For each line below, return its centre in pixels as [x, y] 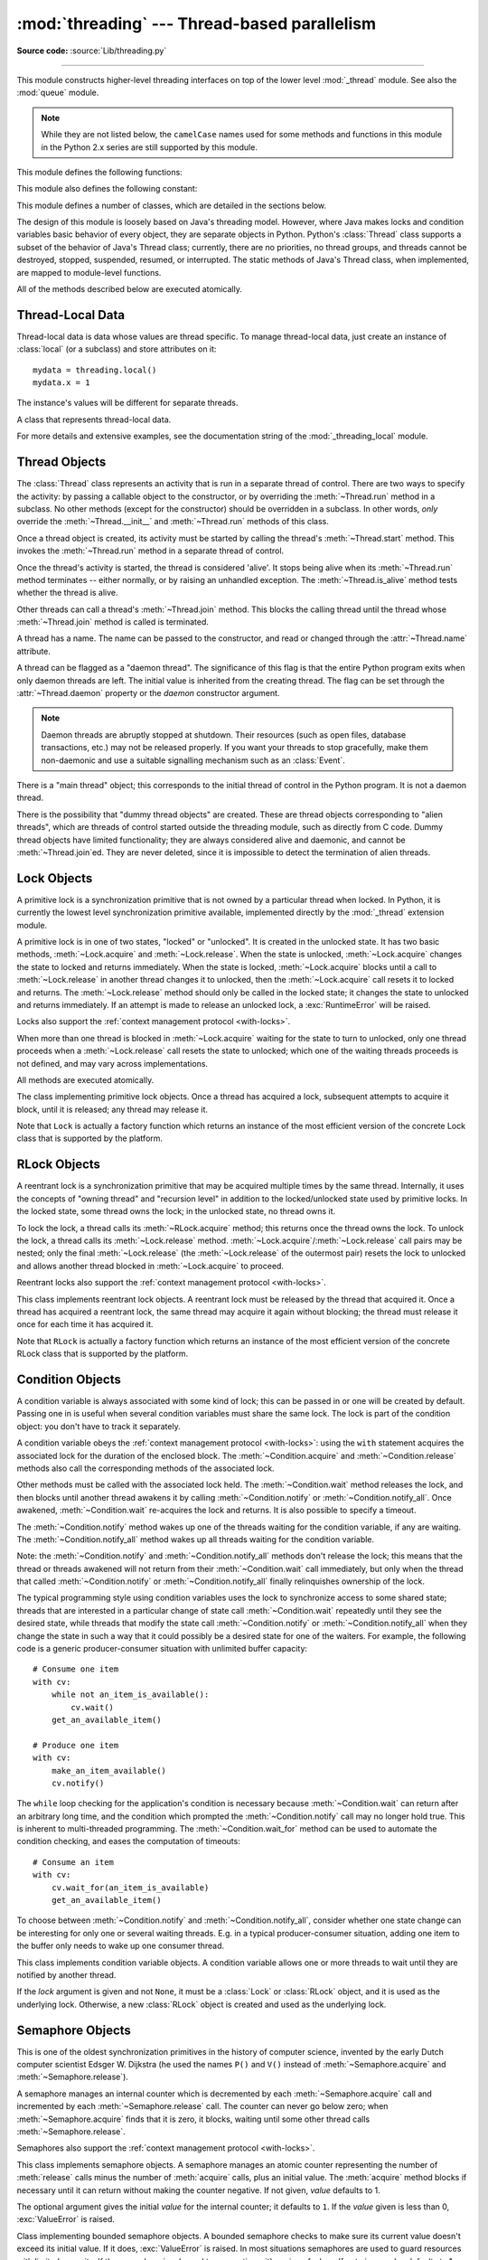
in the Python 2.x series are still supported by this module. [149, 147]
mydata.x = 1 [61, 383]
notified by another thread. [66, 1975]
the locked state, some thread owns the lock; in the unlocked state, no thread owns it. [176, 1211]
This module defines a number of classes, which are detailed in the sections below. [172, 205]
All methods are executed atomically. [85, 1079]
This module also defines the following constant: [107, 189]
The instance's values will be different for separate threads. [127, 403]
